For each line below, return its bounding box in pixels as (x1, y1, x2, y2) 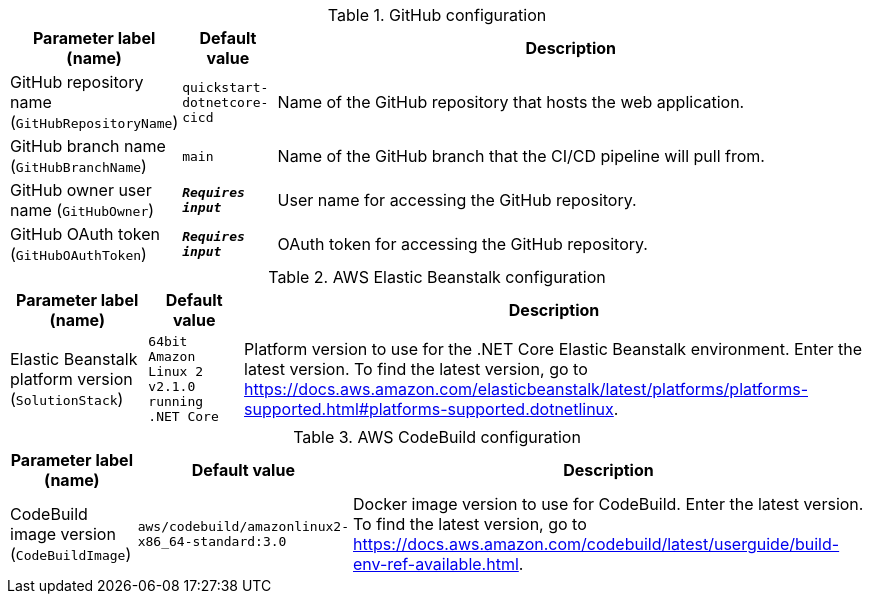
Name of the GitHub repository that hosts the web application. (277, 92, 745, 112)
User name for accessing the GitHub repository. (277, 190, 637, 210)
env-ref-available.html (353, 554, 519, 574)
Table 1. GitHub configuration (327, 5, 547, 25)
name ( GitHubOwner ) (10, 200, 155, 220)
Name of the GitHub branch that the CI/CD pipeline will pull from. (277, 146, 765, 166)
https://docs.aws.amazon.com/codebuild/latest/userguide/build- (353, 534, 840, 554)
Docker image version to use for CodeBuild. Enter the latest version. (353, 494, 864, 514)
